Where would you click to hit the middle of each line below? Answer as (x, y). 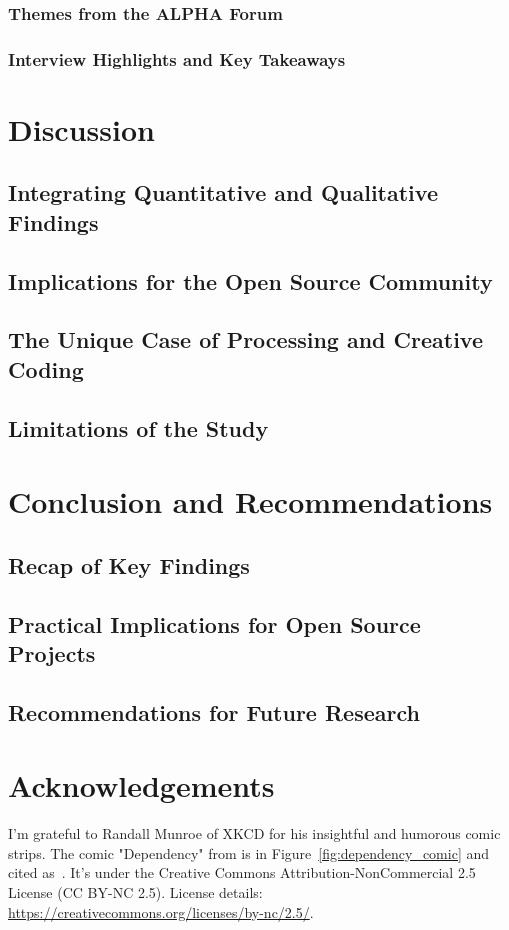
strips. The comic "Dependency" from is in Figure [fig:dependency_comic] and (249, 852)
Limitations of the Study (138, 427)
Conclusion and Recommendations (250, 501)
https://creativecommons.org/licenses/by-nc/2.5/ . (161, 911)
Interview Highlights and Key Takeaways (177, 58)
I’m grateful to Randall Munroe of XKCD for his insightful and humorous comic (254, 833)
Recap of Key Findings (129, 564)
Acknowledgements (141, 785)
